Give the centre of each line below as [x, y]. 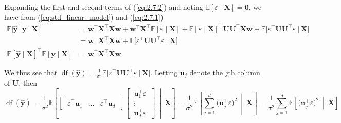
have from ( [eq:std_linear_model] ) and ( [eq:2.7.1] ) [84, 17]
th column [244, 72]
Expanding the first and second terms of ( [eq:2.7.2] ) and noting [104, 7]
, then [28, 83]
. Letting [164, 72]
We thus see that [31, 72]
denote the [206, 72]
